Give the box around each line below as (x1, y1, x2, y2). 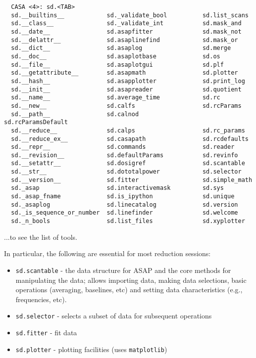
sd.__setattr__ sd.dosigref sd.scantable (11, 160, 245, 167)
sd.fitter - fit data (15, 327, 77, 337)
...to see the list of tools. (4, 231, 77, 242)
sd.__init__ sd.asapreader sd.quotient (11, 86, 242, 93)
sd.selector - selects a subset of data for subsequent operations (15, 311, 212, 321)
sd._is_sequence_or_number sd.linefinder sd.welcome (11, 209, 238, 217)
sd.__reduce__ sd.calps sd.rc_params (11, 127, 245, 134)
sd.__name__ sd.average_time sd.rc (11, 94, 220, 101)
